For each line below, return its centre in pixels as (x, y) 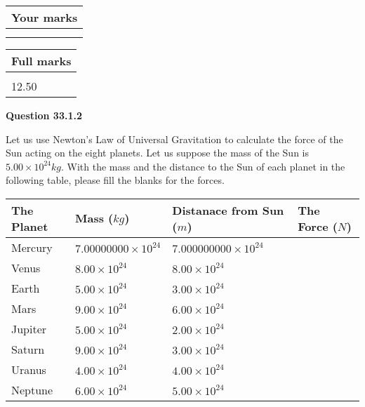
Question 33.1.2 (44, 115)
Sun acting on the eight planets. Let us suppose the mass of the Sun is (157, 153)
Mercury (32, 247)
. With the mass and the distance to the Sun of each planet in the (203, 166)
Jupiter (29, 328)
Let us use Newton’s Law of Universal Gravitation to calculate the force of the (174, 139)
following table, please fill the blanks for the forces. (115, 180)
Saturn (28, 349)
